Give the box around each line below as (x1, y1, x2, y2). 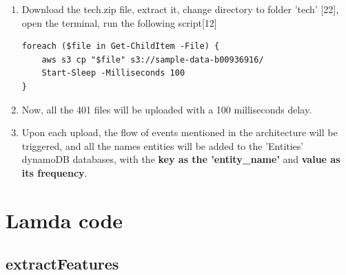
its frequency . (21, 165, 88, 179)
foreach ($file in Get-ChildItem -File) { (21, 41, 220, 52)
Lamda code (6, 206, 123, 234)
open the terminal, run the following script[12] (21, 15, 217, 30)
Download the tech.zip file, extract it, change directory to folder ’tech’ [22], (21, 2, 339, 16)
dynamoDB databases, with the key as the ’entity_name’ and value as (21, 152, 340, 166)
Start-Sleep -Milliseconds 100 (41, 68, 185, 78)
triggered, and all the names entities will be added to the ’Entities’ (21, 138, 304, 153)
